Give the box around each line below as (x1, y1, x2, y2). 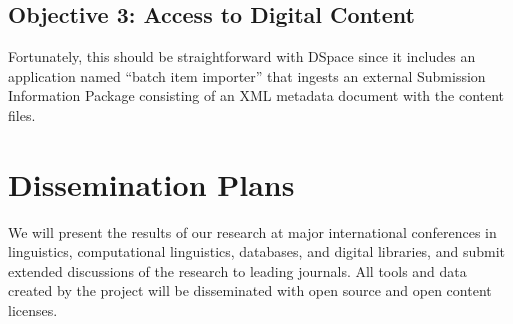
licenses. (8, 300, 58, 321)
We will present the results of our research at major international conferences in (8, 221, 497, 242)
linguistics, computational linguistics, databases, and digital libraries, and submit (8, 241, 505, 262)
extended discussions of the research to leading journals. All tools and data (8, 260, 467, 281)
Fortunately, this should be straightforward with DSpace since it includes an (8, 46, 476, 67)
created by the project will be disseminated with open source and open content (8, 280, 492, 301)
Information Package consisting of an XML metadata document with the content (8, 85, 505, 106)
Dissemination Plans (8, 163, 295, 204)
